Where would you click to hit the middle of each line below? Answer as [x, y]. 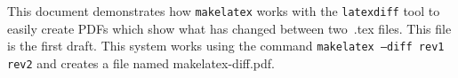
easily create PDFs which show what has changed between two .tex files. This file [229, 28]
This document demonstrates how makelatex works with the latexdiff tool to [224, 11]
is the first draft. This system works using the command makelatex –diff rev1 [226, 46]
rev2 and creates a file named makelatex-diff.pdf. [141, 62]
